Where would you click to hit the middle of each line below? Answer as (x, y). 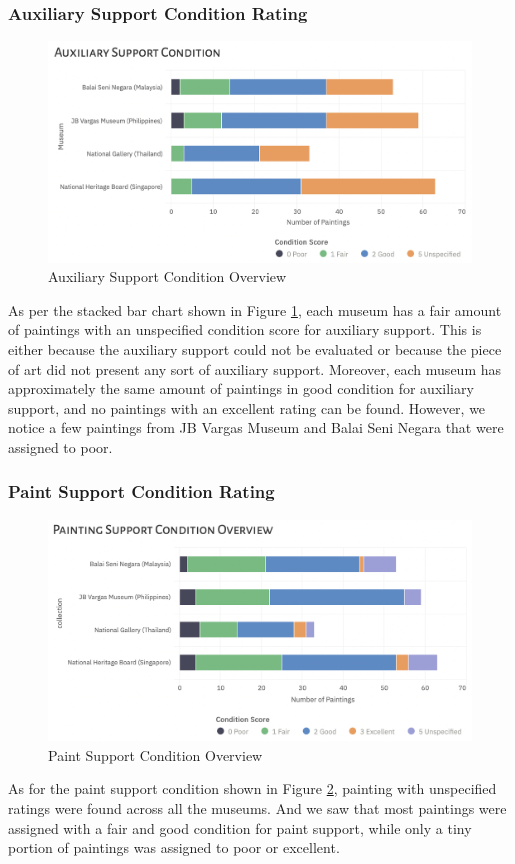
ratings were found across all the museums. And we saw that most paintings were (257, 807)
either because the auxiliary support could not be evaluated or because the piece (255, 348)
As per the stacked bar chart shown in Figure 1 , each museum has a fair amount (255, 309)
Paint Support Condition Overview (155, 754)
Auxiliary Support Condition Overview (167, 276)
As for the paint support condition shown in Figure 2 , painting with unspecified (252, 788)
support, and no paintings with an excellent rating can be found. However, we (247, 407)
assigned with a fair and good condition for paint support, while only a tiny (240, 827)
